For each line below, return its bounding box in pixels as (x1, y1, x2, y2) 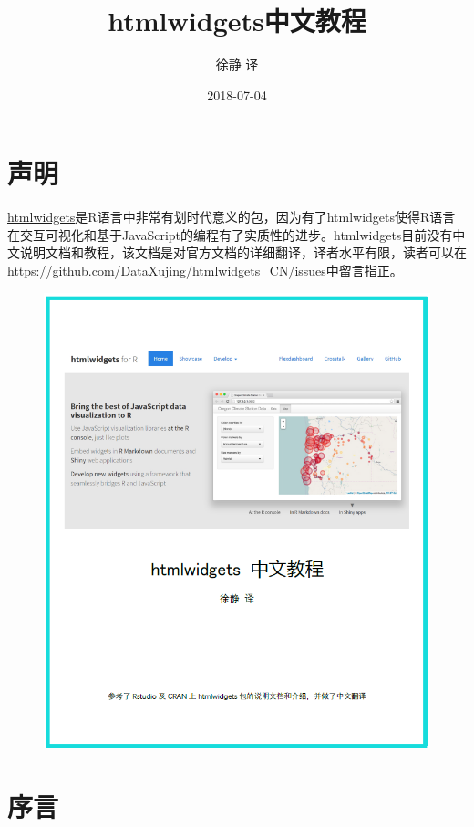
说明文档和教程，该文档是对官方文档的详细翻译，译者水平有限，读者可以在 (19, 243, 467, 262)
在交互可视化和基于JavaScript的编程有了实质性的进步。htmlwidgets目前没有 (7, 225, 453, 244)
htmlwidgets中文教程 (108, 2, 366, 39)
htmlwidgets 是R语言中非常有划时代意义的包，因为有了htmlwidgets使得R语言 (7, 207, 456, 226)
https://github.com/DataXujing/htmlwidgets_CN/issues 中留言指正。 (7, 261, 403, 280)
